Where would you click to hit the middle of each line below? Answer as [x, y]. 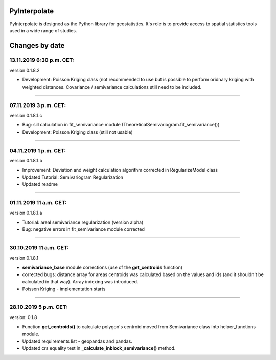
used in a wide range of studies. [43, 30]
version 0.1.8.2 [25, 70]
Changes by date [37, 45]
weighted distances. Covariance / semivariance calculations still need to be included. [112, 87]
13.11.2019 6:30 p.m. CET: [42, 60]
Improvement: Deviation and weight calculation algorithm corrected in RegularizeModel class [120, 170]
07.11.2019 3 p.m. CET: [38, 105]
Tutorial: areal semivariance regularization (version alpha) [83, 222]
